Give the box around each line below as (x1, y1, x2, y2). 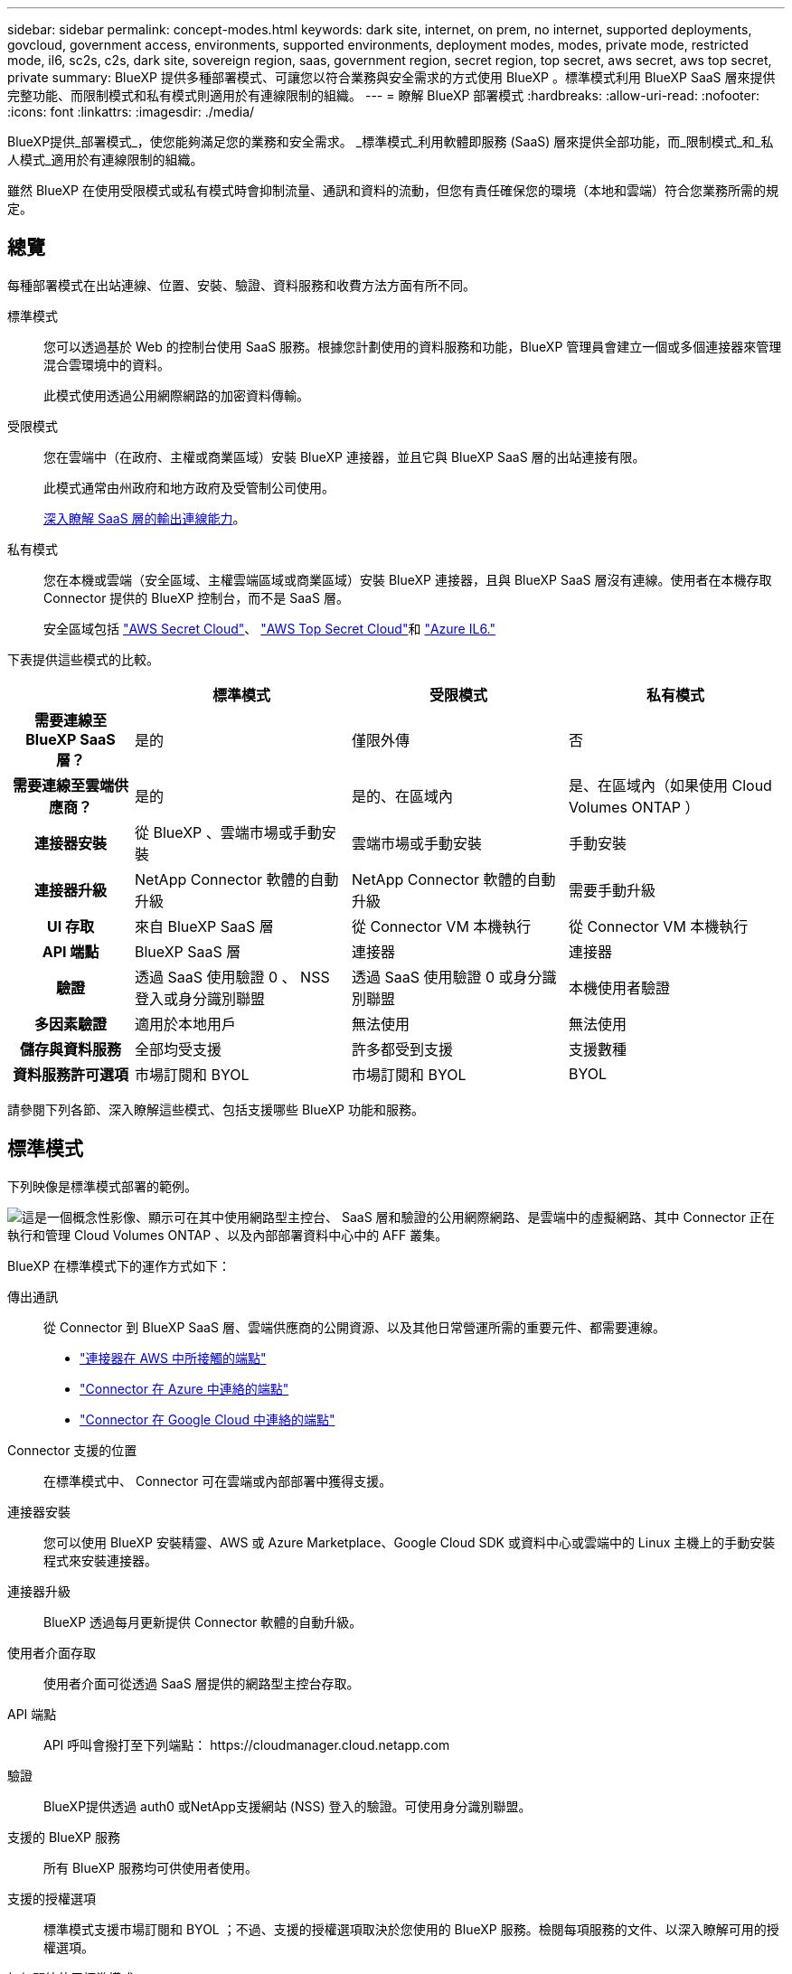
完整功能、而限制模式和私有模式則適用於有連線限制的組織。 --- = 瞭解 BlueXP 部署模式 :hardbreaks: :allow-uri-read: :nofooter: (7, 88, 760, 103)
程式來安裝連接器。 (43, 1552, 157, 1568)
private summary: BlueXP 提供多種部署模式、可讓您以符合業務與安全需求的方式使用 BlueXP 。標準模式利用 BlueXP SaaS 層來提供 (7, 70, 776, 85)
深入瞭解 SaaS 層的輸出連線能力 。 (43, 510, 246, 526)
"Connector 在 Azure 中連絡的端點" (80, 1380, 289, 1396)
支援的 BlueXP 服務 (7, 1828, 120, 1845)
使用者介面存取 (7, 1644, 96, 1660)
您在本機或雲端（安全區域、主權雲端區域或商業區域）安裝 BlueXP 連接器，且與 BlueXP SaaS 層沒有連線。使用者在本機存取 (43, 571, 772, 587)
